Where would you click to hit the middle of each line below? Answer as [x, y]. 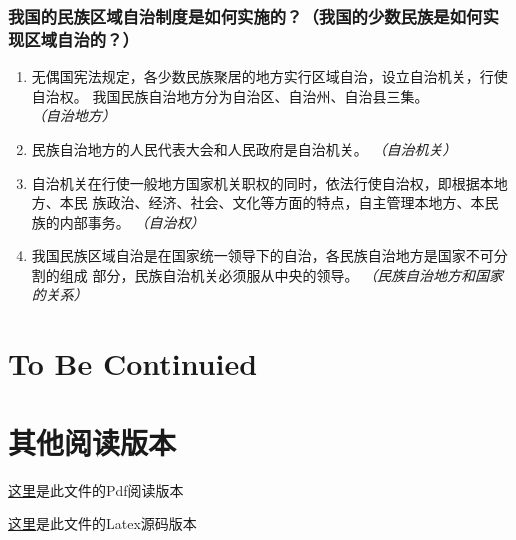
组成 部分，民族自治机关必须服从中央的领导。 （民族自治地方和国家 [281, 274]
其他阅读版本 [92, 441]
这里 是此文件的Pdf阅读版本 [96, 489]
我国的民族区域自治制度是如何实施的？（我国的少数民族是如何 [245, 15]
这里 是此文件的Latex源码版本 [102, 523]
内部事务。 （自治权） [132, 221]
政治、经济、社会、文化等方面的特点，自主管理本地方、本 [295, 202]
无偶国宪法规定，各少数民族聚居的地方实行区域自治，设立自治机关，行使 [269, 76]
